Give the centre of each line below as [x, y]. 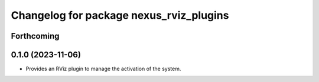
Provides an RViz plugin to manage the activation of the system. [103, 69]
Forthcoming [35, 36]
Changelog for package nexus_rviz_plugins [120, 15]
